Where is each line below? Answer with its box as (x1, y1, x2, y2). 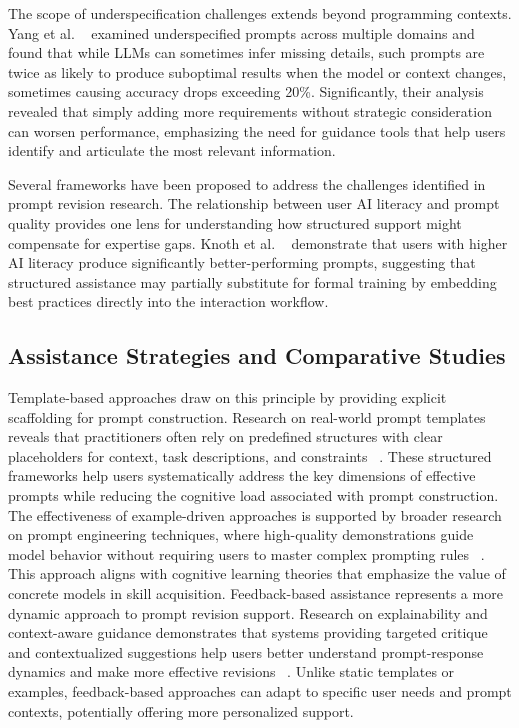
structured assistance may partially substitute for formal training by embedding (8, 271, 497, 292)
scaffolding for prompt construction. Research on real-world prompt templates (8, 406, 486, 427)
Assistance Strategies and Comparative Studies (8, 340, 506, 371)
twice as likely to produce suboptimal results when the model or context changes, (8, 61, 507, 82)
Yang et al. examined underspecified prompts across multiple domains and (8, 22, 475, 43)
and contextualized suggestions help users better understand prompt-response (8, 641, 484, 662)
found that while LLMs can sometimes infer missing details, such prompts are (8, 42, 485, 63)
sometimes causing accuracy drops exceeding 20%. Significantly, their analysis (8, 81, 484, 102)
